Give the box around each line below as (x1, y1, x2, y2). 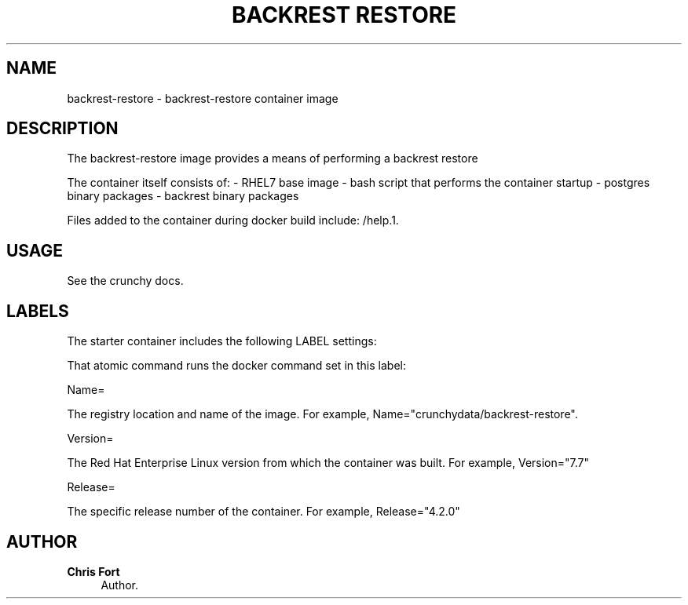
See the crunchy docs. (67, 274, 184, 288)
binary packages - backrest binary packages (67, 189, 299, 203)
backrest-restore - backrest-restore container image (67, 91, 339, 105)
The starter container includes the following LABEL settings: (67, 334, 377, 348)
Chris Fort (67, 564, 120, 578)
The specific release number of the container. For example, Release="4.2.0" (67, 505, 460, 519)
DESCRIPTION (6, 118, 119, 139)
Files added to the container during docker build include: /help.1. (67, 213, 399, 228)
